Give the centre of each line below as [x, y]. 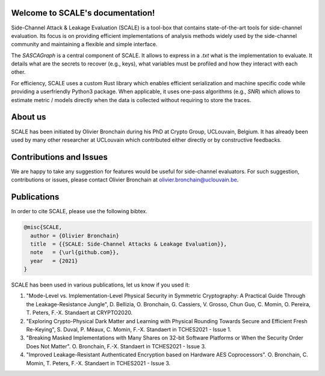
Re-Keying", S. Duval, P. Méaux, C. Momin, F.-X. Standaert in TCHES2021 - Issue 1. [129, 330]
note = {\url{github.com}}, [75, 253]
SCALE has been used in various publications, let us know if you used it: [101, 285]
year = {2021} [54, 261]
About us [29, 117]
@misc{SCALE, [43, 227]
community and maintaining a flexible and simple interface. [84, 44]
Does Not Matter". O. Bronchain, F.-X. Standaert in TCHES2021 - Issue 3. [116, 346]
